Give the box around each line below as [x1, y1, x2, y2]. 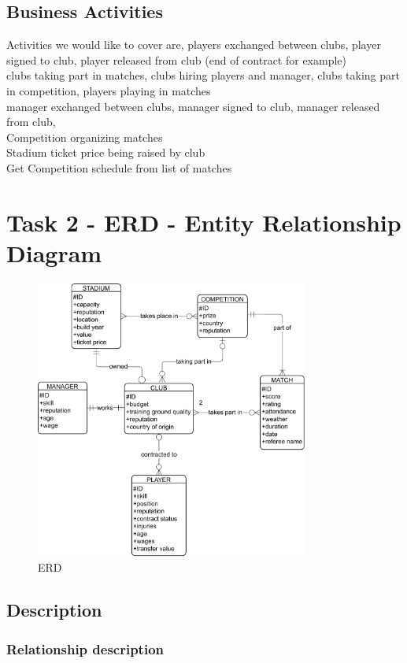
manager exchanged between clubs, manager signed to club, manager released [6, 98, 380, 114]
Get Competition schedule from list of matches [6, 159, 232, 176]
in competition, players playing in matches [6, 82, 211, 98]
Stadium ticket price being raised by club [6, 144, 205, 161]
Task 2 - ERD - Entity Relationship [6, 206, 401, 238]
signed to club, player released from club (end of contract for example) [6, 51, 347, 68]
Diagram [6, 236, 102, 269]
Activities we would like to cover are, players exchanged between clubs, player [6, 36, 381, 53]
